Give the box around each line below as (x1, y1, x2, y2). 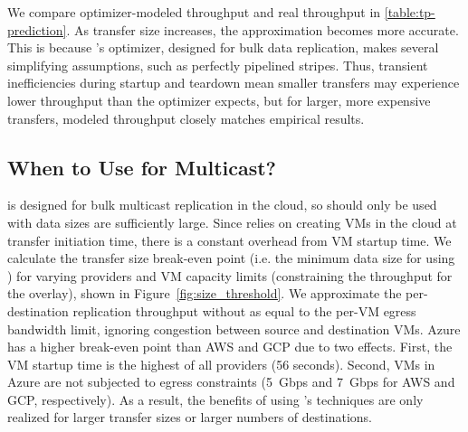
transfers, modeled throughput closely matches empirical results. (7, 108, 365, 127)
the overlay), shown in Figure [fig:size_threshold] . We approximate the (7, 284, 402, 303)
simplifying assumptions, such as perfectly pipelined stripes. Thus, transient (7, 55, 428, 74)
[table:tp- (384, 3, 435, 21)
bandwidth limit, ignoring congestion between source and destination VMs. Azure (7, 319, 461, 338)
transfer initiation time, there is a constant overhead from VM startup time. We (7, 230, 452, 249)
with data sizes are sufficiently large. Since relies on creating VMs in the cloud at (7, 212, 457, 231)
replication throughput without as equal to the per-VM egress (72, 301, 416, 320)
